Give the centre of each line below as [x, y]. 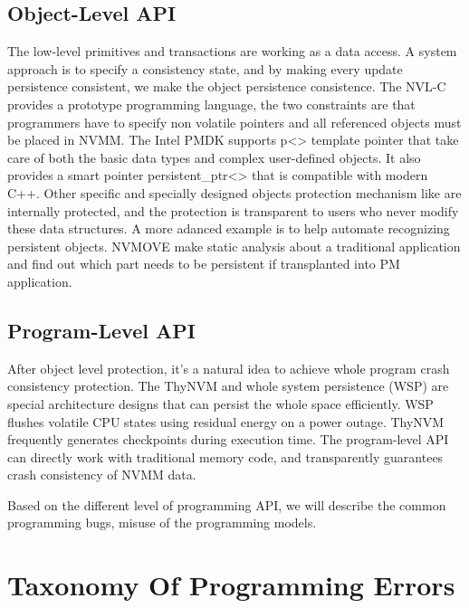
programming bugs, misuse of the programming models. [162, 522]
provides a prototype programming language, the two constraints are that [211, 104]
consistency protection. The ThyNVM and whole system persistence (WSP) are [228, 386]
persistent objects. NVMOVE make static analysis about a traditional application [234, 246]
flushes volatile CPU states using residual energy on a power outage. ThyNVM [226, 421]
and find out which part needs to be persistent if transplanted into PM [204, 264]
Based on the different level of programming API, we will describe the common [227, 504]
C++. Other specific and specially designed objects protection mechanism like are [234, 192]
